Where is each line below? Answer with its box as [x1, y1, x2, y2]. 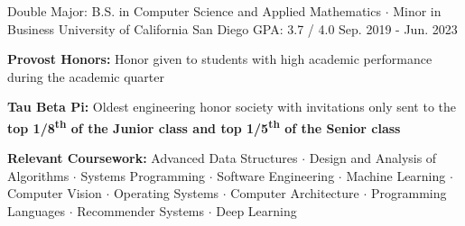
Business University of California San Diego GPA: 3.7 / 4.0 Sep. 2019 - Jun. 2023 [7, 19, 458, 38]
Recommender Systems [77, 202, 205, 220]
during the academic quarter [7, 67, 164, 86]
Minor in [393, 2, 442, 20]
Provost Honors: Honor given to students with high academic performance [7, 50, 432, 68]
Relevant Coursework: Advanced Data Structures [7, 149, 298, 167]
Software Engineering [217, 166, 335, 185]
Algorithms [7, 166, 70, 185]
